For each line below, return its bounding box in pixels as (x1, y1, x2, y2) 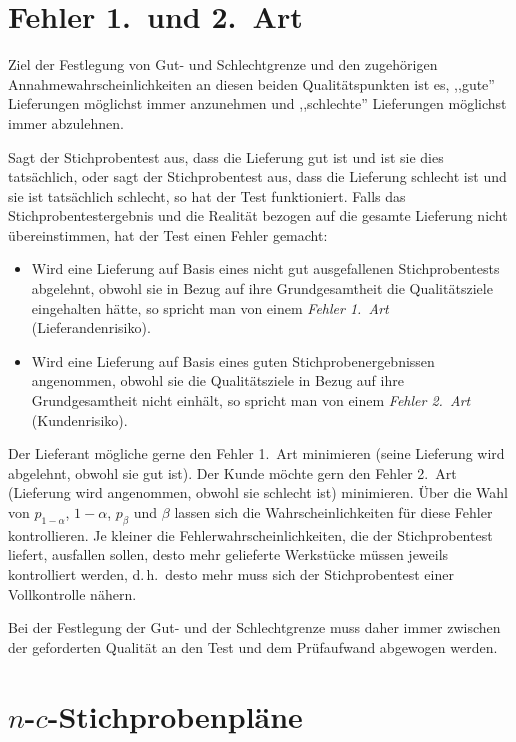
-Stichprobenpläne (47, 695, 303, 736)
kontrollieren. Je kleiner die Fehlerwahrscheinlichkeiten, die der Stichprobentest (8, 524, 493, 545)
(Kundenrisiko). (31, 409, 128, 430)
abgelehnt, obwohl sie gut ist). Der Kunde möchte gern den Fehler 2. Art (8, 462, 457, 483)
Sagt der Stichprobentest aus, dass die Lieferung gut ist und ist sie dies (8, 146, 444, 167)
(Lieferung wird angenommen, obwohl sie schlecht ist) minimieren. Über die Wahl (8, 482, 508, 503)
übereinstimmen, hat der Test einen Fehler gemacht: (8, 224, 328, 245)
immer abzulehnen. (8, 112, 124, 133)
